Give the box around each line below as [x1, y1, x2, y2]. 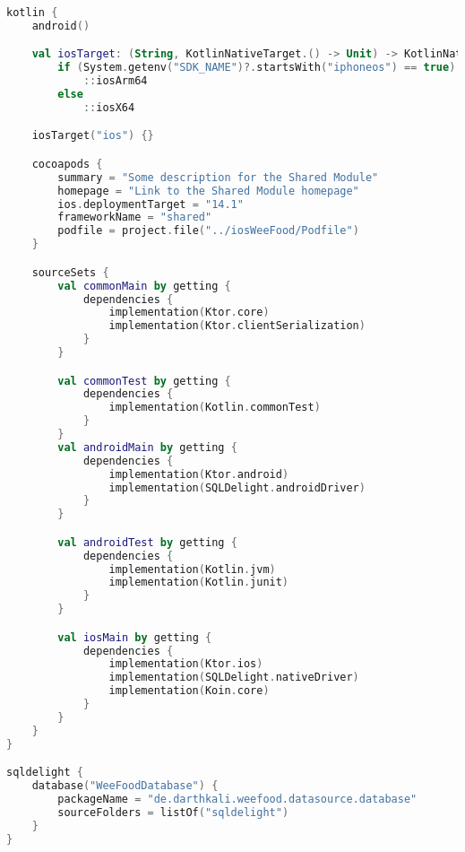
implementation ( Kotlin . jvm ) [108, 562, 276, 576]
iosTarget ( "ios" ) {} [31, 129, 154, 143]
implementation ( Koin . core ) [108, 684, 270, 698]
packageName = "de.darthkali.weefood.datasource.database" [57, 793, 418, 805]
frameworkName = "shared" [57, 211, 212, 224]
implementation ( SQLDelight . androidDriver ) [108, 481, 366, 494]
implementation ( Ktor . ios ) [108, 657, 263, 671]
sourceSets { [31, 265, 109, 279]
